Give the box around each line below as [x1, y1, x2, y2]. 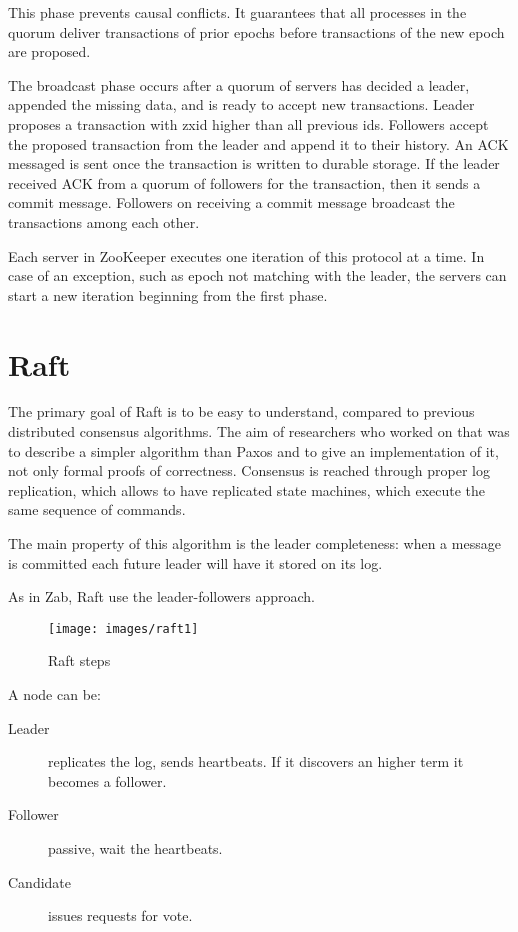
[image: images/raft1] [48, 621, 199, 636]
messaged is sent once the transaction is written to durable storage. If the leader [8, 153, 500, 174]
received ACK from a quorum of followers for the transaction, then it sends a [8, 172, 481, 193]
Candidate [8, 871, 72, 892]
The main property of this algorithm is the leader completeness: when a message [8, 533, 501, 553]
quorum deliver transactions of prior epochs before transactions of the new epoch [8, 21, 505, 42]
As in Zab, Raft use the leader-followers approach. [8, 586, 315, 607]
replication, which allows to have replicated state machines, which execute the [8, 479, 486, 500]
